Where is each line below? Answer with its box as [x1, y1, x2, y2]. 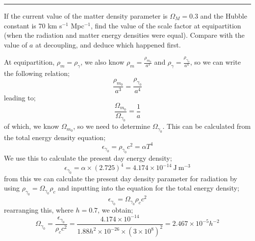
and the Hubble [200, 11, 247, 21]
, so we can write [190, 57, 241, 67]
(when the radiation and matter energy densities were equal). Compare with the [4, 30, 245, 40]
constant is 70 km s [4, 20, 62, 30]
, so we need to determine [73, 121, 151, 131]
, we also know [80, 57, 125, 67]
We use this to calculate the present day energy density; [4, 153, 172, 163]
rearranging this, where [4, 204, 74, 215]
